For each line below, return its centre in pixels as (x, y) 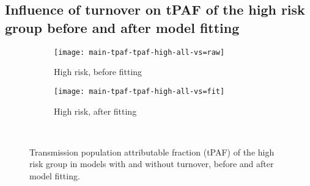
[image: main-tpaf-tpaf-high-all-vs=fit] (139, 91)
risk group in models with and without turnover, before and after (152, 164)
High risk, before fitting (98, 72)
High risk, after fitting (95, 111)
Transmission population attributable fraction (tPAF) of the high (152, 152)
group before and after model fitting (122, 27)
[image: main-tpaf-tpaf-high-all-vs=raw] (139, 52)
